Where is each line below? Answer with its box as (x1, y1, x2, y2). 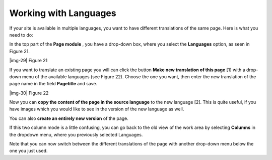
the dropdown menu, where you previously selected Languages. (9, 131, 143, 137)
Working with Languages (9, 8, 116, 19)
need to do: (9, 32, 33, 38)
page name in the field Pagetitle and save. (9, 81, 98, 87)
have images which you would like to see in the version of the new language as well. (9, 106, 184, 112)
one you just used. (9, 148, 48, 154)
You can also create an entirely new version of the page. (9, 115, 128, 121)
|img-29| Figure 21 (9, 58, 48, 64)
